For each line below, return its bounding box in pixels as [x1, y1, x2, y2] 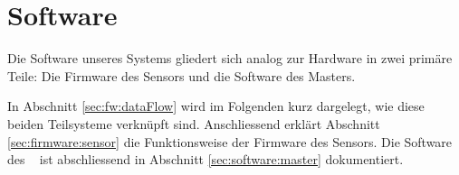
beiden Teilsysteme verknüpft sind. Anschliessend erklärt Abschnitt [7, 114, 380, 133]
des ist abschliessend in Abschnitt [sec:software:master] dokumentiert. [7, 150, 404, 169]
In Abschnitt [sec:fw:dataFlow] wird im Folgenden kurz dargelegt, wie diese [7, 97, 425, 115]
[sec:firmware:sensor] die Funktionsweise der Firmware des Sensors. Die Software [7, 132, 453, 151]
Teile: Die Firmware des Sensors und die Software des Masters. [7, 66, 356, 85]
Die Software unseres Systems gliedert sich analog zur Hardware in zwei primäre [7, 49, 453, 68]
